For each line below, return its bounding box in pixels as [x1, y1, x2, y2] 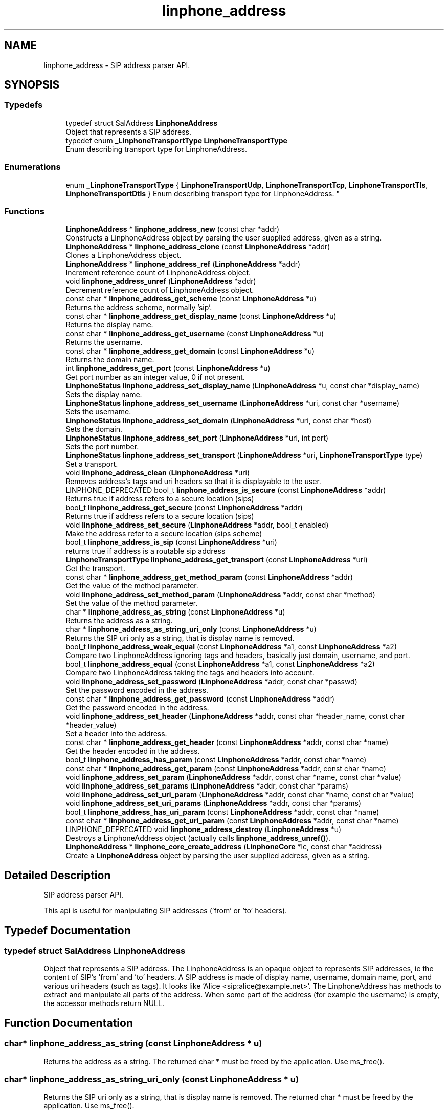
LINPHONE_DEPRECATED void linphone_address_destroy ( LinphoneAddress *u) [65, 825, 342, 834]
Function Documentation [4, 1016, 133, 1030]
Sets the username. [65, 407, 131, 417]
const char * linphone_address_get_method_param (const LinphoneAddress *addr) [65, 573, 353, 582]
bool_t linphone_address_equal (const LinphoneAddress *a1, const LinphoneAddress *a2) [65, 660, 375, 669]
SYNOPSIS [4, 78, 60, 92]
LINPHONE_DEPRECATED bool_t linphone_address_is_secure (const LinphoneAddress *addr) [65, 486, 386, 495]
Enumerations [4, 162, 61, 172]
